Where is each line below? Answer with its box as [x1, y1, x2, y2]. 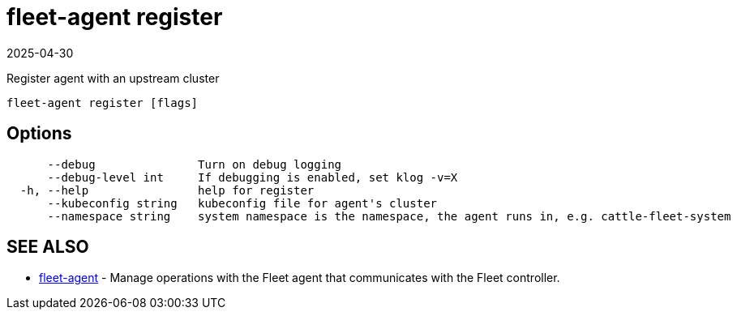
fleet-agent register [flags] [6, 96, 199, 109]
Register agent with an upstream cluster [6, 70, 220, 85]
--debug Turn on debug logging [47, 157, 342, 171]
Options [6, 123, 72, 144]
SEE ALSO [6, 237, 89, 258]
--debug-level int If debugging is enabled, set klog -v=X [47, 170, 458, 184]
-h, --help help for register [19, 183, 315, 197]
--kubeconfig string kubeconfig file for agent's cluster [47, 196, 438, 210]
